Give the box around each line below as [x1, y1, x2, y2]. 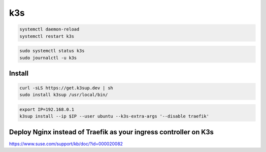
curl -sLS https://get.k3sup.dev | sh [19, 85, 113, 91]
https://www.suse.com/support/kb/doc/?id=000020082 [9, 141, 123, 147]
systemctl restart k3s [19, 33, 74, 39]
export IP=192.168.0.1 [19, 107, 74, 113]
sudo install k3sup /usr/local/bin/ [19, 92, 108, 98]
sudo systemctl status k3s [19, 48, 85, 54]
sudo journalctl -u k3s [19, 55, 77, 61]
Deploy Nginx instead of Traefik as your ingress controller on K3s [9, 128, 214, 136]
